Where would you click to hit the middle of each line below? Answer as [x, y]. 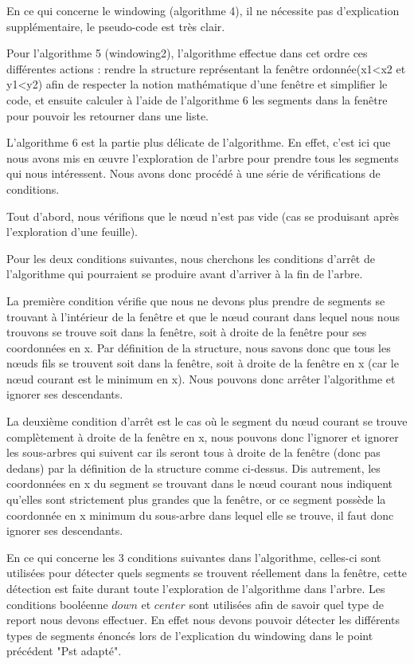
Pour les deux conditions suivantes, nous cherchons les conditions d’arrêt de [191, 258]
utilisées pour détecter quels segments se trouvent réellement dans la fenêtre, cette [207, 573]
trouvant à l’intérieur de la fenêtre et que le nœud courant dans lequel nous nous [203, 316]
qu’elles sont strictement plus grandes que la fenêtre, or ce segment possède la [196, 499]
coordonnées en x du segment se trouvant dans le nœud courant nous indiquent [200, 483]
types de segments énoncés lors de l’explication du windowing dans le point [190, 635]
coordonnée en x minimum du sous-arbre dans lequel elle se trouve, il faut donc [200, 515]
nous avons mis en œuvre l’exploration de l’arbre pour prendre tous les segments [203, 157]
